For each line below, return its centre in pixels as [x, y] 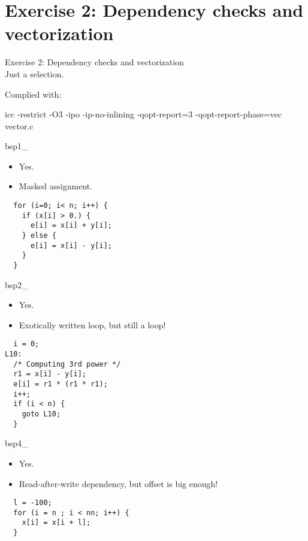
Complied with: [33, 94]
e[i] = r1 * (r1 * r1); [61, 384]
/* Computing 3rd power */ [67, 364]
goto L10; [41, 414]
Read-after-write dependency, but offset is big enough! [118, 483]
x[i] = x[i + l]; [56, 523]
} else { [39, 236]
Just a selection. [34, 73]
